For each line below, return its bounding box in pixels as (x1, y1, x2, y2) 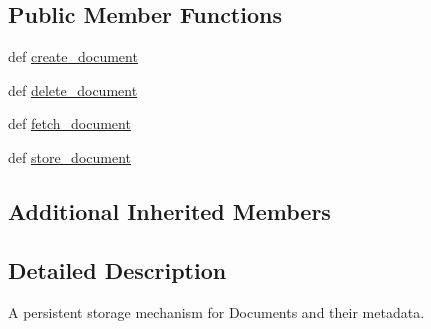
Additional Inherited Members (8, 195, 331, 226)
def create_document (8, 46, 138, 67)
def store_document (8, 146, 132, 167)
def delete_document (8, 79, 138, 100)
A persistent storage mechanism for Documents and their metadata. (8, 301, 425, 322)
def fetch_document (8, 113, 131, 134)
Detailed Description (8, 254, 227, 285)
